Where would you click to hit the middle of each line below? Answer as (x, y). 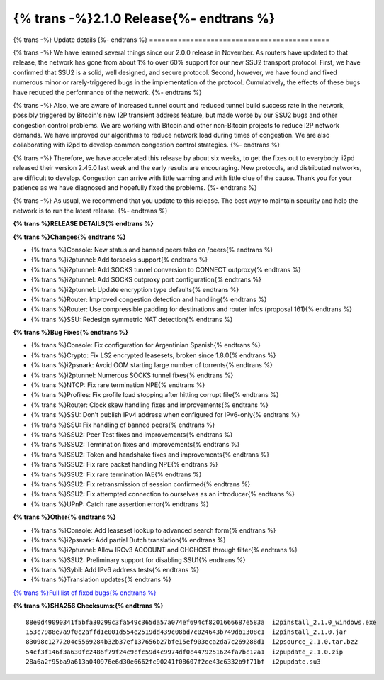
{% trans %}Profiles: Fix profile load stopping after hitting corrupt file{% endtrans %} (155, 395)
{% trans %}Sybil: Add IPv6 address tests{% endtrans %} (115, 570)
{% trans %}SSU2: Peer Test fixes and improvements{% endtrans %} (132, 435)
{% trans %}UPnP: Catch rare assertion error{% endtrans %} (120, 504)
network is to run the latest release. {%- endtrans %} (90, 211)
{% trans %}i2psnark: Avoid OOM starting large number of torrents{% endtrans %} (152, 365)
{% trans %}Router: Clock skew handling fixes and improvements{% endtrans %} (149, 405)
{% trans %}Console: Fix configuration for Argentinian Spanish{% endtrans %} (146, 345)
